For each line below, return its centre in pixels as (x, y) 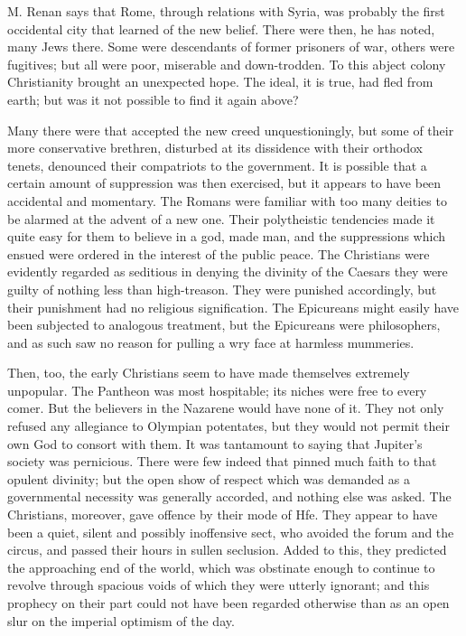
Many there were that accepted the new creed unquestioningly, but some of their (231, 130)
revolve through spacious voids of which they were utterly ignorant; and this (219, 585)
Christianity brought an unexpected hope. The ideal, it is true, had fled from (220, 82)
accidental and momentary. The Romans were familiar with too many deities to (227, 200)
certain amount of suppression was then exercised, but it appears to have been (224, 183)
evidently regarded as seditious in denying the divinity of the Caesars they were (228, 271)
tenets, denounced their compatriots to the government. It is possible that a (217, 165)
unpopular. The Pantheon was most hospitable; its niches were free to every (217, 390)
